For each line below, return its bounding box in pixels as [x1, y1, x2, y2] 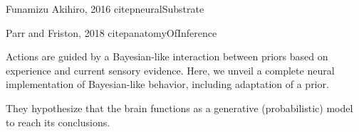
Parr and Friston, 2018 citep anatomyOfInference [6, 25, 217, 40]
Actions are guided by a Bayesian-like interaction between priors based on [6, 49, 328, 64]
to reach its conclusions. [6, 114, 110, 129]
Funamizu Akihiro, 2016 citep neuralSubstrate [6, 1, 204, 16]
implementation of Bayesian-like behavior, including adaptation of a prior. [6, 77, 329, 92]
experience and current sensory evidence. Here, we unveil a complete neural [6, 62, 335, 77]
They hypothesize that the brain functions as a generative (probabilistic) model [6, 100, 353, 115]
